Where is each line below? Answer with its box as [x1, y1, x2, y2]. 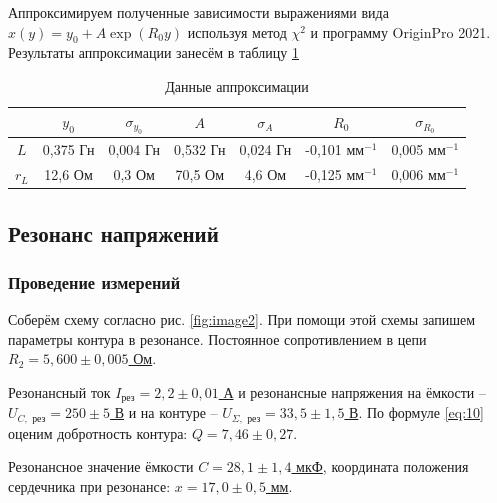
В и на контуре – [114, 402, 218, 423]
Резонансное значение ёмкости [8, 456, 194, 477]
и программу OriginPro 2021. [310, 21, 491, 42]
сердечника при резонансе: [8, 476, 171, 497]
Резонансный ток [8, 381, 111, 402]
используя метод [187, 21, 287, 42]
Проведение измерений [8, 269, 181, 294]
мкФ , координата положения [296, 456, 469, 477]
